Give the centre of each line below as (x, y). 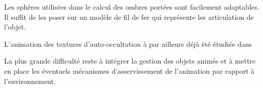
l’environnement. (30, 81)
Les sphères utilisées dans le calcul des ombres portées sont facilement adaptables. (132, 7)
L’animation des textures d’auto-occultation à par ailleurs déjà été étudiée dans (128, 43)
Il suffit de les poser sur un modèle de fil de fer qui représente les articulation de (129, 17)
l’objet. (15, 27)
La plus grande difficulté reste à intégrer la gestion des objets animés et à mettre (130, 61)
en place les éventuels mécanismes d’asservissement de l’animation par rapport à (129, 70)
